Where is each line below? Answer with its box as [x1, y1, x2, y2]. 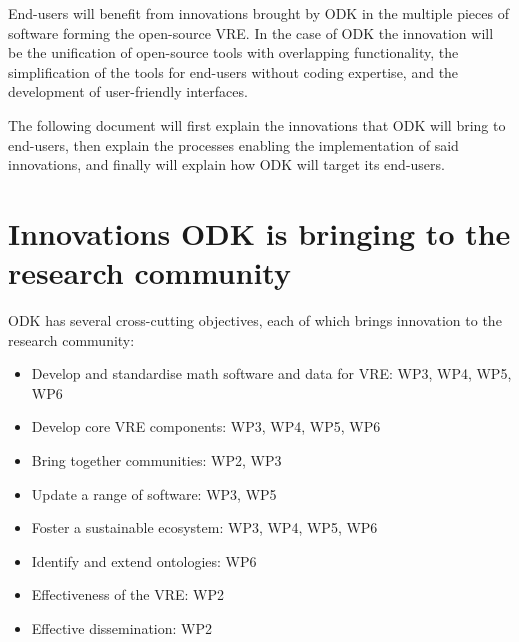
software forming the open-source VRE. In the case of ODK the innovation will [8, 22, 494, 43]
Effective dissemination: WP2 [31, 618, 213, 638]
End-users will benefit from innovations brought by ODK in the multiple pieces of [8, 3, 509, 23]
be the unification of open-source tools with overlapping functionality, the [8, 42, 459, 63]
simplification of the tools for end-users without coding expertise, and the [8, 61, 459, 82]
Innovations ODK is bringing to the [8, 212, 511, 253]
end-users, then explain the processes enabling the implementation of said [8, 134, 459, 155]
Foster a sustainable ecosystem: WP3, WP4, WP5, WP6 [31, 517, 378, 538]
